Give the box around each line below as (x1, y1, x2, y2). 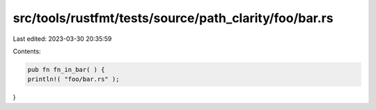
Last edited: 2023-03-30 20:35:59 (13, 35, 112, 43)
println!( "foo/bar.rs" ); (27, 75, 120, 83)
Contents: (13, 47, 41, 55)
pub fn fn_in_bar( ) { (27, 66, 105, 73)
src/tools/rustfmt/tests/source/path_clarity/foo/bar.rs (13, 10, 334, 26)
